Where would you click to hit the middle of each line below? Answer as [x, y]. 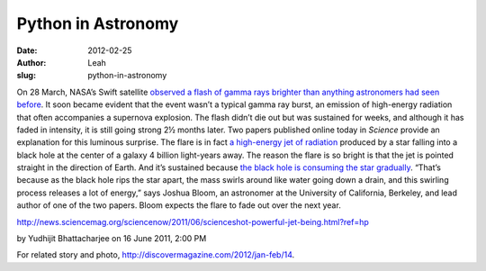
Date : [27, 50]
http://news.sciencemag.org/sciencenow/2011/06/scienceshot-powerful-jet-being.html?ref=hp [193, 221]
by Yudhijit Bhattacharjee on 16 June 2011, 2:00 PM [112, 239]
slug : [26, 76]
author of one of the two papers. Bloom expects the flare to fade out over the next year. [179, 205]
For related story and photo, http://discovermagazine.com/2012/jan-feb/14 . [156, 255]
